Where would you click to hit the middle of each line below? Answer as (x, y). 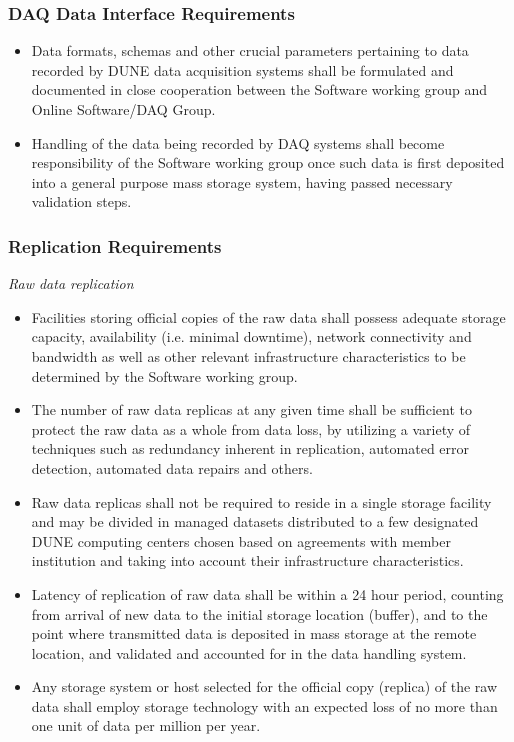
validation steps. (81, 201)
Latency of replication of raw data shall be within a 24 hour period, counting (267, 593)
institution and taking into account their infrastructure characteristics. (247, 560)
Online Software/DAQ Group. (123, 109)
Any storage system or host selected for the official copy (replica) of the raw (264, 686)
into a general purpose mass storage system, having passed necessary (242, 181)
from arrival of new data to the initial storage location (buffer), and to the (259, 613)
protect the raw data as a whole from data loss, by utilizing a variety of (251, 428)
